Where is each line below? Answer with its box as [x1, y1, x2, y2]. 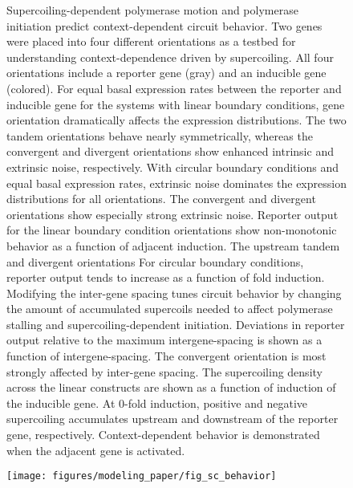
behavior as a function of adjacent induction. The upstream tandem [6, 237, 340, 254]
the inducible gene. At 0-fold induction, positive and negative [6, 394, 308, 411]
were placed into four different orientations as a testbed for [6, 33, 296, 50]
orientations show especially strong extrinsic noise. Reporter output [6, 205, 339, 222]
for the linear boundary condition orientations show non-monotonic [6, 222, 337, 238]
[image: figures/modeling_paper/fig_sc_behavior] [6, 470, 277, 482]
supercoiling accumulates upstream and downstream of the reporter [6, 410, 339, 427]
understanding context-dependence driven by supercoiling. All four [6, 48, 334, 65]
